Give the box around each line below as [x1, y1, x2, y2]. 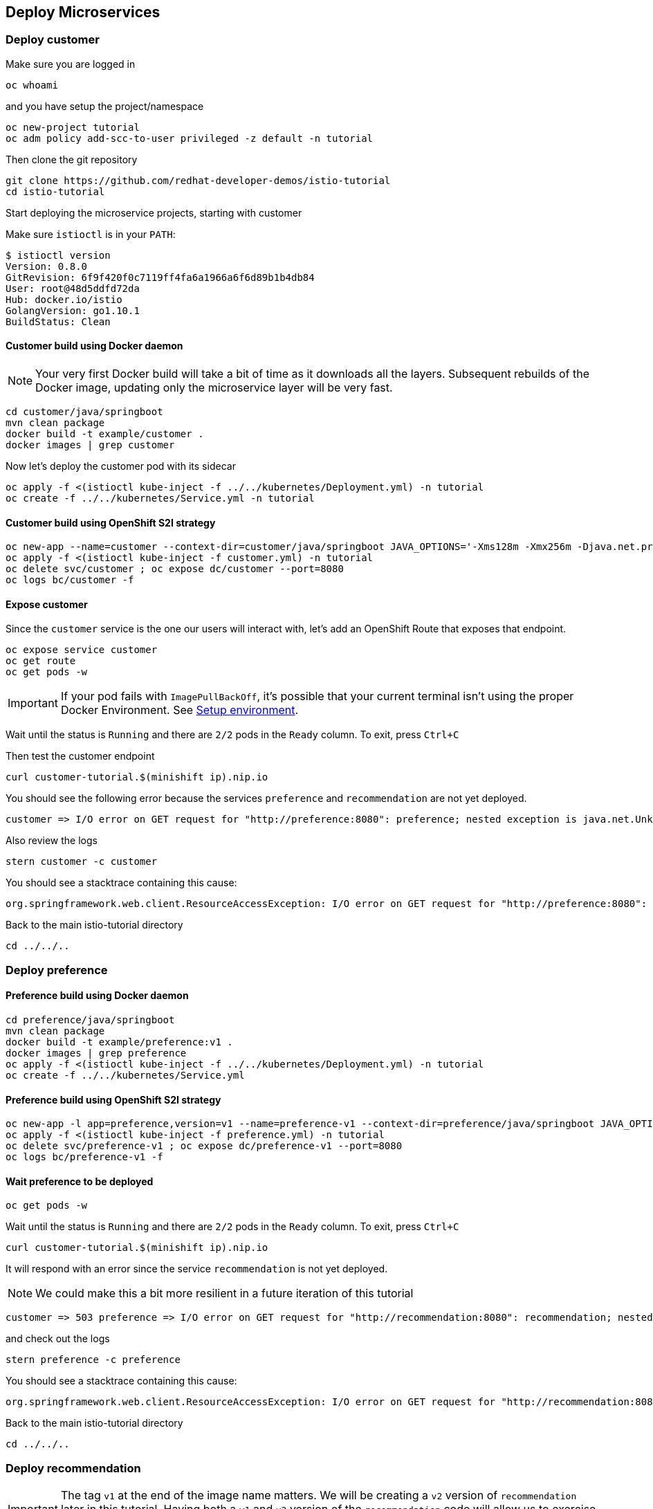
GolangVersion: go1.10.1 [6, 304, 140, 316]
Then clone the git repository [6, 153, 138, 165]
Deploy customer [6, 33, 100, 47]
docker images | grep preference [6, 1048, 187, 1059]
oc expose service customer [6, 644, 158, 656]
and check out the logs [6, 1333, 110, 1345]
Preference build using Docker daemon [6, 989, 189, 1002]
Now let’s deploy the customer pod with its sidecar [6, 460, 236, 473]
